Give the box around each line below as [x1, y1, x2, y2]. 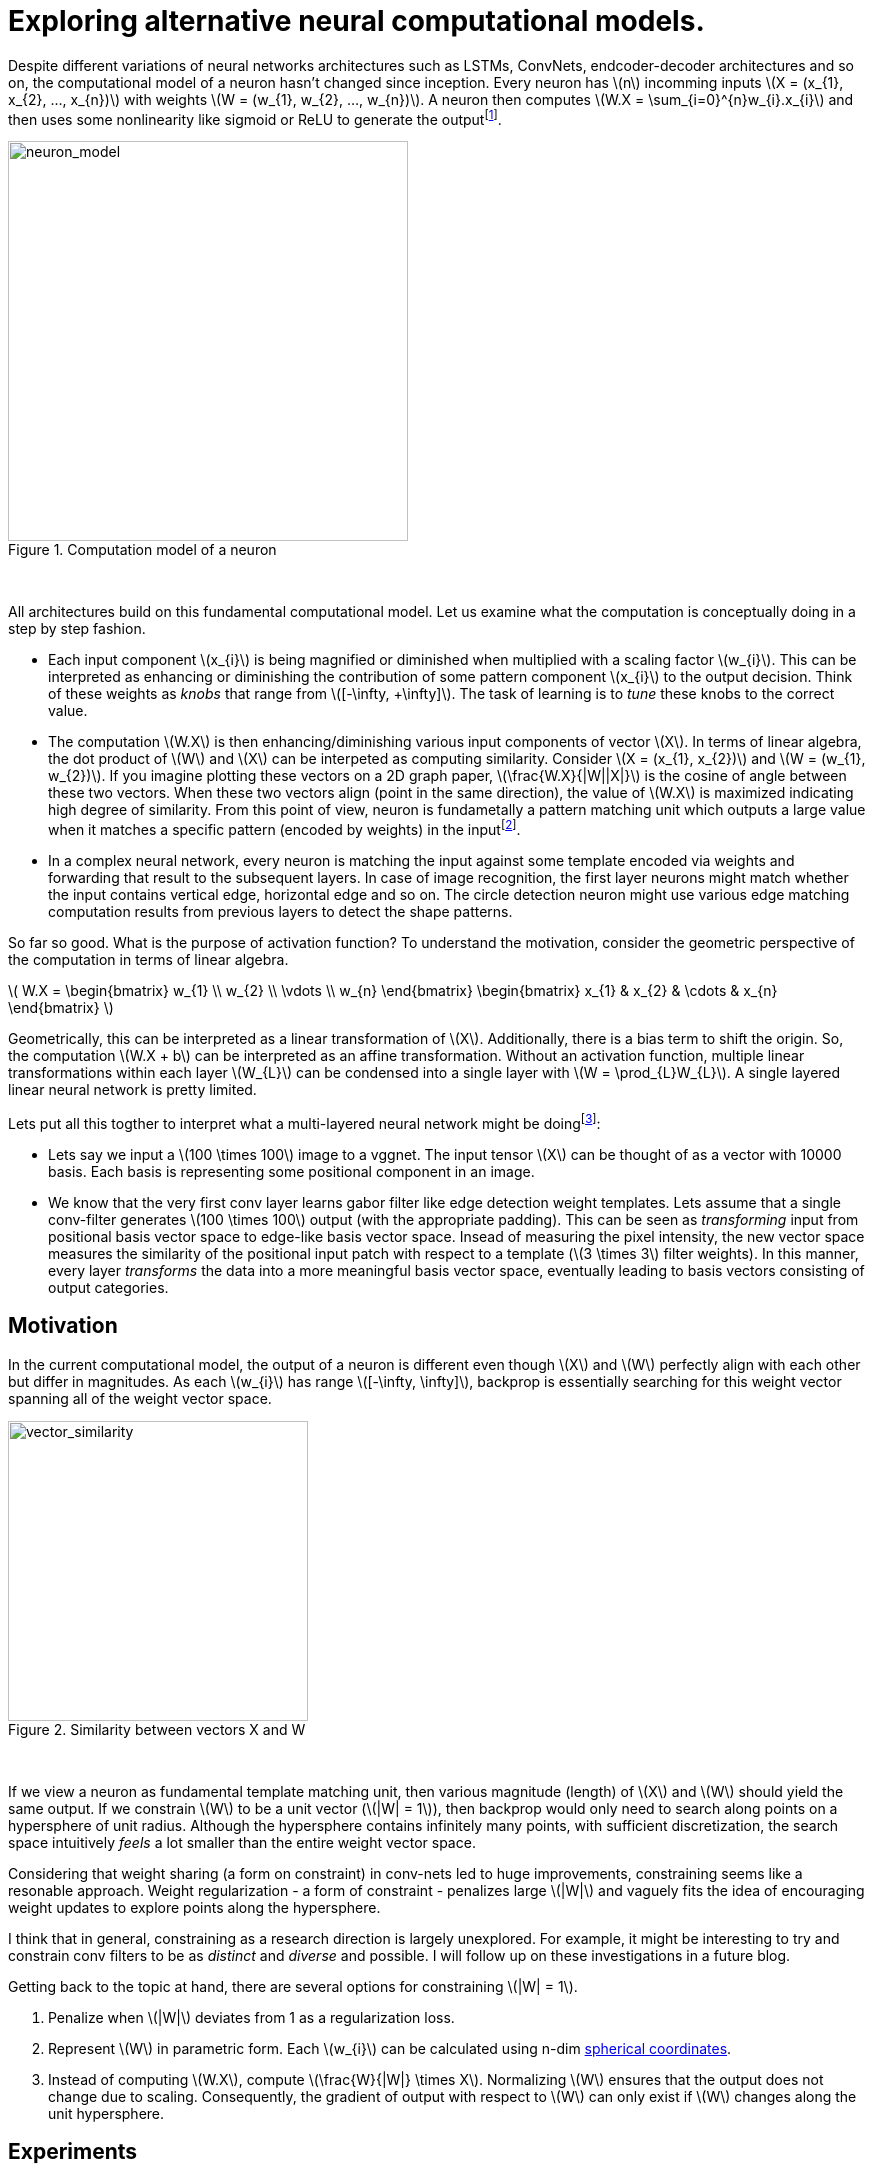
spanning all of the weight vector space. [8, 1389, 272, 1407]
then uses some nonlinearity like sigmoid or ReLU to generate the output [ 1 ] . [8, 107, 502, 128]
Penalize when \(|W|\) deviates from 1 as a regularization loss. [48, 2008, 455, 2026]
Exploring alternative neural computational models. [8, 4, 705, 38]
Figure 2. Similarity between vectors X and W [8, 1720, 306, 1738]
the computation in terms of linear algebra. [8, 951, 289, 969]
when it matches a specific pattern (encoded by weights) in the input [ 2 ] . [48, 818, 521, 839]
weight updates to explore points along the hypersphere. [8, 1898, 381, 1916]
